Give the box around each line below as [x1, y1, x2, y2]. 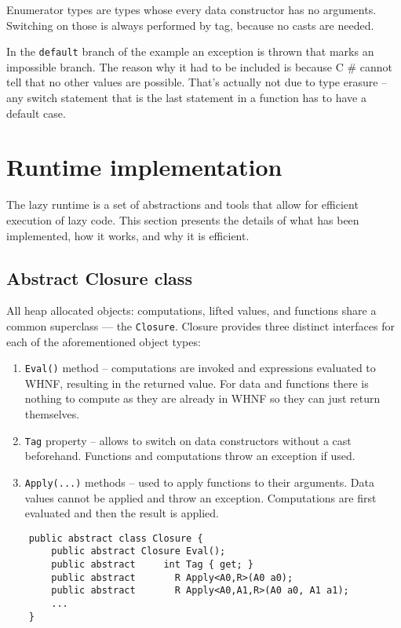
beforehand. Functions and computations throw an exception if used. [24, 447, 355, 464]
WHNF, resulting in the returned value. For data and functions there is [24, 374, 369, 391]
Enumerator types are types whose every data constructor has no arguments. [6, 2, 377, 17]
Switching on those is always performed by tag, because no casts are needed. [6, 16, 374, 33]
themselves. [24, 406, 80, 422]
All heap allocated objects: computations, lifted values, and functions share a [6, 302, 377, 319]
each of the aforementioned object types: [6, 333, 201, 349]
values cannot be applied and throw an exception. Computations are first [24, 489, 377, 506]
